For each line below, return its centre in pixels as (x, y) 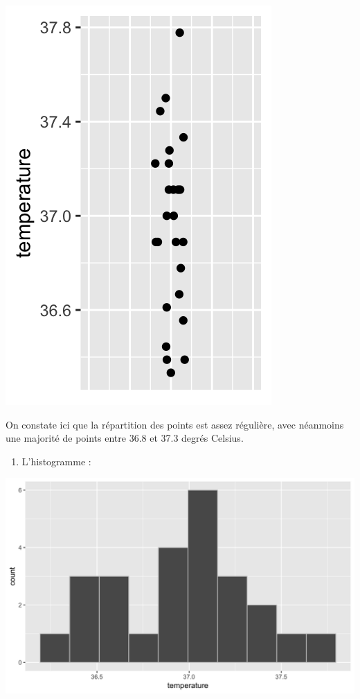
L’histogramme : (56, 461)
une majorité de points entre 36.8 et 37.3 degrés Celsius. (125, 438)
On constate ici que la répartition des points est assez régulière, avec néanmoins (175, 424)
